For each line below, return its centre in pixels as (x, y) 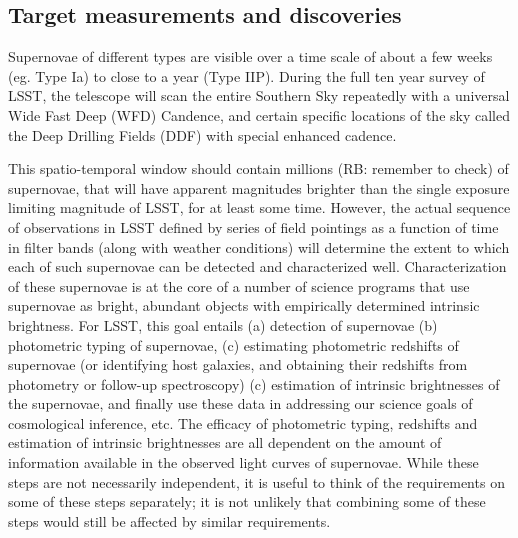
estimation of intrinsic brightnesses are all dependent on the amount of (225, 442)
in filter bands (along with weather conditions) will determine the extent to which (259, 246)
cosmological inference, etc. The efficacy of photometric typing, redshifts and (243, 422)
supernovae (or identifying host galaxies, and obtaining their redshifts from (238, 364)
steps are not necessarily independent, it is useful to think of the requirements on (256, 481)
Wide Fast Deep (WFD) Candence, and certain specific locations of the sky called (259, 114)
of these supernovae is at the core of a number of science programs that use (239, 285)
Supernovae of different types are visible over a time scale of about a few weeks (250, 56)
